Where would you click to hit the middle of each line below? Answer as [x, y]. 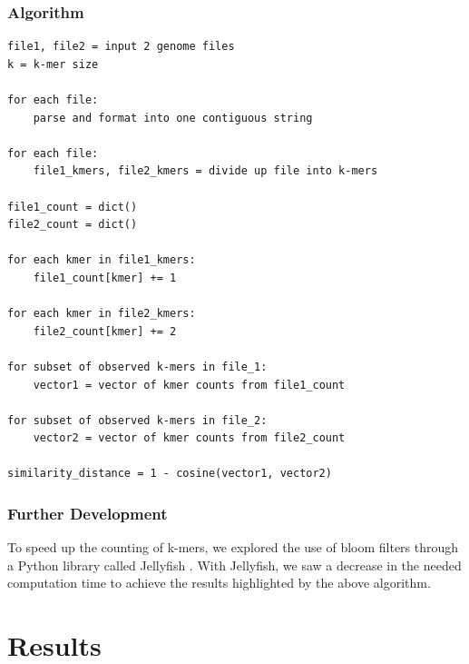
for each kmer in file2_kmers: [102, 314]
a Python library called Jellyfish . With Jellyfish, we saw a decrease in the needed [234, 565]
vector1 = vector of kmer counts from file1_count [189, 385]
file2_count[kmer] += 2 [105, 331]
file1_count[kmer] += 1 [105, 277]
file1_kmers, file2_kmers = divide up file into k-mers [205, 171]
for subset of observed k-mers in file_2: [137, 420]
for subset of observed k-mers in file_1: [137, 367]
